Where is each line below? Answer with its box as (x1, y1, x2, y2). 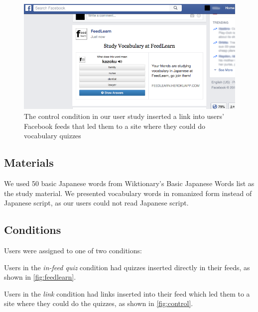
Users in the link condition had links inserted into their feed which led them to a (4, 288, 250, 299)
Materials (4, 155, 54, 170)
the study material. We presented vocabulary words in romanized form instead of (4, 188, 252, 198)
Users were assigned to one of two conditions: (4, 245, 142, 256)
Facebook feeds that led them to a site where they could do (24, 120, 205, 131)
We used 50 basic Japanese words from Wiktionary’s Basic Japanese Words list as (4, 178, 255, 189)
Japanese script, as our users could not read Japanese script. (4, 198, 189, 208)
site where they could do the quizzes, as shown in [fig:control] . (4, 298, 193, 309)
